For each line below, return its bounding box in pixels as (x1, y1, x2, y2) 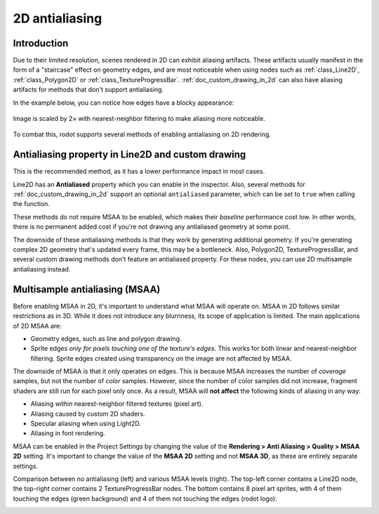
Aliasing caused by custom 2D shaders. (30, 409, 145, 418)
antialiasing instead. (13, 264, 71, 274)
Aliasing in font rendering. (30, 429, 105, 437)
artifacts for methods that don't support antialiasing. (13, 85, 164, 94)
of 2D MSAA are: (13, 321, 62, 330)
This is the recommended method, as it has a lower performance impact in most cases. (13, 167, 265, 176)
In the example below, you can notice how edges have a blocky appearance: (13, 98, 234, 107)
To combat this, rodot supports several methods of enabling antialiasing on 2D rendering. (13, 130, 272, 139)
